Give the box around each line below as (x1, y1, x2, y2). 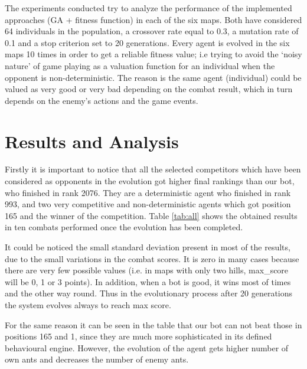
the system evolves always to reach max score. (5, 299, 171, 311)
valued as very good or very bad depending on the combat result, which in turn (5, 83, 293, 95)
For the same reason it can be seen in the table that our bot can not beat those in (5, 318, 302, 331)
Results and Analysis (5, 129, 179, 153)
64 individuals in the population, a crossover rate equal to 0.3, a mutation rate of (5, 25, 299, 37)
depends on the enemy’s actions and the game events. (5, 94, 198, 106)
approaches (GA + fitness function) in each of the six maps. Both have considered (5, 13, 302, 25)
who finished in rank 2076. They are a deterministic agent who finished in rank (5, 186, 291, 198)
